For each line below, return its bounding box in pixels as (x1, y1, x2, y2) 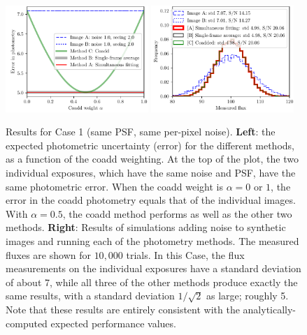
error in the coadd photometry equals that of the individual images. (6, 193, 296, 207)
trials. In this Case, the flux (126, 247, 245, 262)
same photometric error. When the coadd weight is (6, 179, 224, 193)
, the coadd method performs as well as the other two (62, 206, 292, 221)
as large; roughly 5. (206, 288, 289, 303)
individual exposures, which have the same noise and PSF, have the (6, 165, 296, 179)
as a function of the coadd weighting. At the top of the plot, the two (6, 151, 299, 166)
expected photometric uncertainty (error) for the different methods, (6, 137, 294, 152)
